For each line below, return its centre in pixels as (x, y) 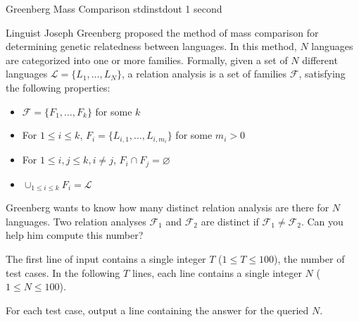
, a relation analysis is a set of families (204, 74)
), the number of (309, 258)
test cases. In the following (63, 272)
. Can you (322, 221)
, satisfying (322, 74)
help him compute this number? (75, 235)
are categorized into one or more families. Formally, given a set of (147, 60)
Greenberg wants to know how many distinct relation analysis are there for (168, 208)
